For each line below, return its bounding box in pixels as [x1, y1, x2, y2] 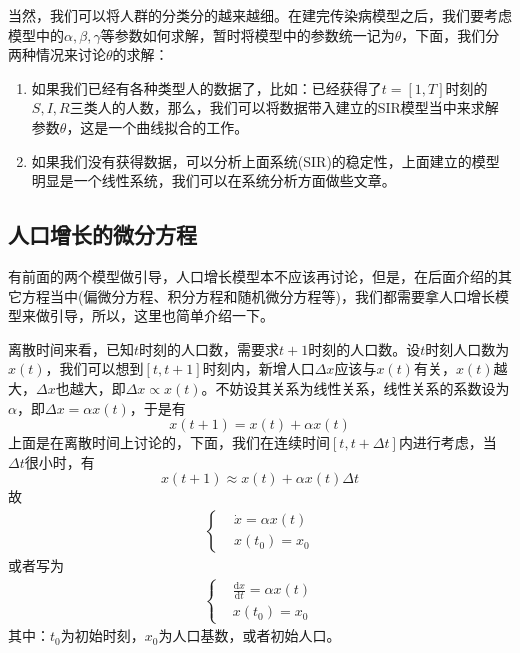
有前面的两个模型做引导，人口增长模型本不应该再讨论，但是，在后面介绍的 [8, 265, 498, 286]
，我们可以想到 [45, 358, 144, 379]
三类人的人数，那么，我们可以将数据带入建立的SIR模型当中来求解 [69, 97, 499, 118]
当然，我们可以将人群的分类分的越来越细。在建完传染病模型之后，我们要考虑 [8, 5, 512, 25]
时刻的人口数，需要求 [139, 338, 280, 359]
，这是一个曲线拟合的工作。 [66, 116, 249, 137]
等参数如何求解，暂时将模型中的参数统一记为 [100, 24, 395, 45]
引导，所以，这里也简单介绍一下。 [49, 305, 274, 326]
